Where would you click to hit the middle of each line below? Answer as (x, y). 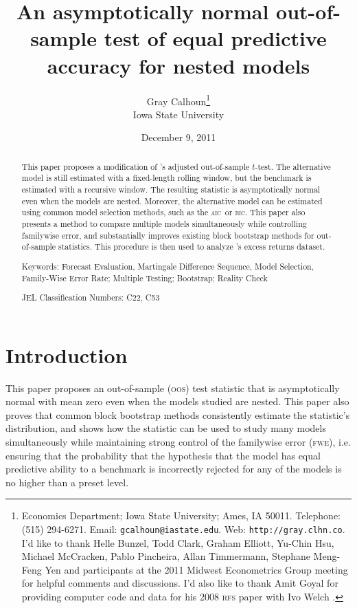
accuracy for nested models (178, 65)
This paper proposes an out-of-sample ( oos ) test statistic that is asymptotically (173, 388)
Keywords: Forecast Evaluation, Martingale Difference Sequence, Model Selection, (168, 266)
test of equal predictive (215, 38)
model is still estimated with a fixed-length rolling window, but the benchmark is (166, 178)
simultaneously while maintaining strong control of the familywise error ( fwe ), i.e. (178, 442)
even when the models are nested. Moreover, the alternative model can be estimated (172, 200)
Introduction (67, 355)
